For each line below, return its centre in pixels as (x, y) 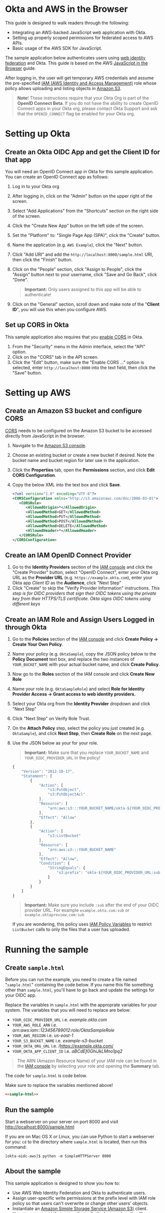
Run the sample (30, 1110)
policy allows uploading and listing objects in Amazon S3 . (63, 88)
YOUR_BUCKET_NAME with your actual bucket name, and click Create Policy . (86, 664)
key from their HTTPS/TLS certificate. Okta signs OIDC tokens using (82, 599)
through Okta (26, 627)
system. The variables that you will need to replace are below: (68, 1010)
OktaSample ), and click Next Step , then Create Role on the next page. (82, 733)
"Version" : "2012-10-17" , (48, 771)
